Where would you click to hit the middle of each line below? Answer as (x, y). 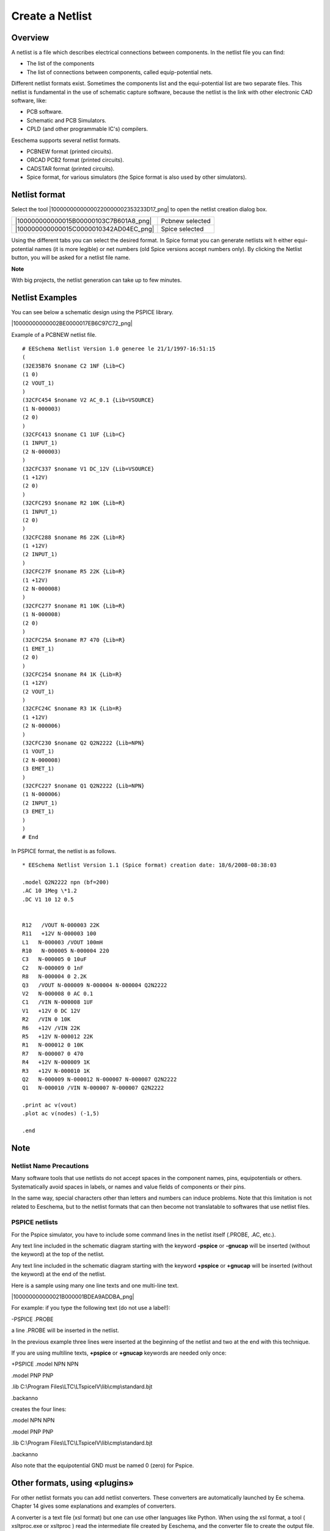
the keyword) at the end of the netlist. (59, 1274)
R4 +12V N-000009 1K (56, 1062)
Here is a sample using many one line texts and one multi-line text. (95, 1285)
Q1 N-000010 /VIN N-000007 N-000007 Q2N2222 (93, 1088)
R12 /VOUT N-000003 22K (61, 925)
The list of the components (61, 64)
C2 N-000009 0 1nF (53, 968)
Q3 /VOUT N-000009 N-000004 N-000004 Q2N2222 (95, 985)
